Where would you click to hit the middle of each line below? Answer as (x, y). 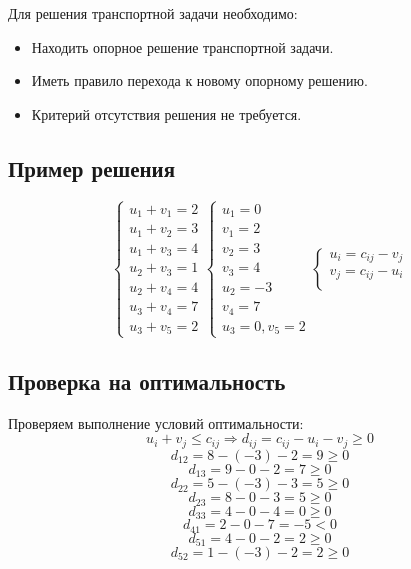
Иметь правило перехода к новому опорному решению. (199, 80)
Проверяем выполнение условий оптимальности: (156, 422)
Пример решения (92, 167)
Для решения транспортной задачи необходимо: (153, 13)
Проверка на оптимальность (147, 380)
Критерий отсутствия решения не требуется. (166, 113)
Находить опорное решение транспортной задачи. (182, 46)
